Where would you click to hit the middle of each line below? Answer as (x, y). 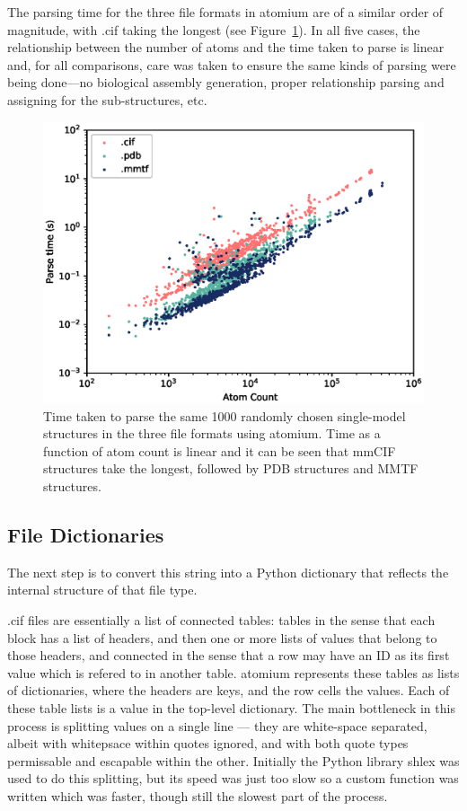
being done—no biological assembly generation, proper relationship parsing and (226, 82)
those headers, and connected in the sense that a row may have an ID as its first (229, 655)
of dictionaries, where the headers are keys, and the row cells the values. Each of (229, 690)
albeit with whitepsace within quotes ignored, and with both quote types (208, 743)
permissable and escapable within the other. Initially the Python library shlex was (233, 760)
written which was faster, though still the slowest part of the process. (198, 795)
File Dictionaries (86, 534)
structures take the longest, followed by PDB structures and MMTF (231, 468)
